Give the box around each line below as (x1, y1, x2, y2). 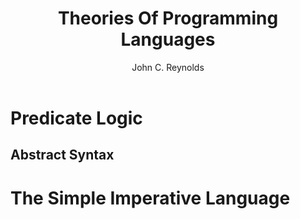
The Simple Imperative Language (10, 187, 291, 209)
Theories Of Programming (57, 7, 279, 30)
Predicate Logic (10, 107, 143, 129)
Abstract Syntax (10, 147, 115, 164)
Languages (120, 28, 216, 51)
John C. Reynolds (131, 61, 205, 73)
